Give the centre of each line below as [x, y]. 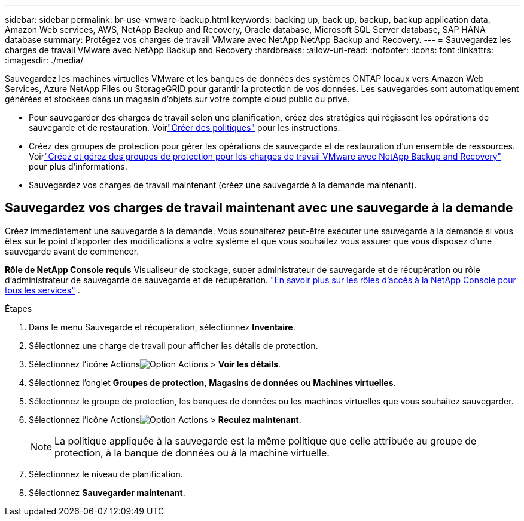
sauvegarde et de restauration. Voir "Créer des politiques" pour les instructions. [185, 128]
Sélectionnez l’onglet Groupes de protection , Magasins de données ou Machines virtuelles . [212, 382]
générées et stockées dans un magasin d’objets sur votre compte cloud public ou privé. [177, 99]
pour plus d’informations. [78, 166]
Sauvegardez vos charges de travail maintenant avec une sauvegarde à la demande [259, 208]
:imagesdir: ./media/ [44, 60]
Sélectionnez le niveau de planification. [106, 474]
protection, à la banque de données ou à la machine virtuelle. [192, 453]
